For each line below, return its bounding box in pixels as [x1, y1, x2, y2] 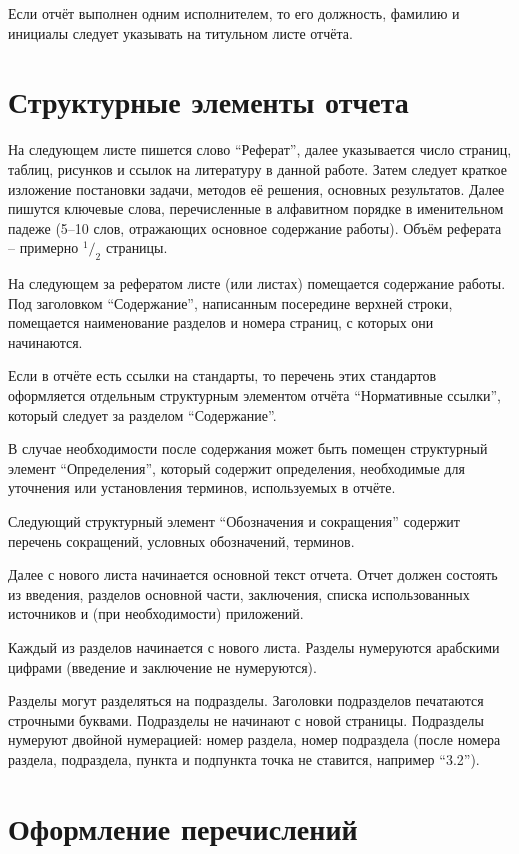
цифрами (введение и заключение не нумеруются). [8, 656, 317, 677]
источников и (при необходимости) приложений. [8, 603, 304, 624]
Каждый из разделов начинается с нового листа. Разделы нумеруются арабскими [8, 636, 500, 657]
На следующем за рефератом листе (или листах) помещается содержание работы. [8, 273, 506, 294]
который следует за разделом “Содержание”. [8, 404, 277, 425]
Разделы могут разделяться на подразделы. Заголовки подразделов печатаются [8, 690, 484, 711]
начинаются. [8, 331, 83, 352]
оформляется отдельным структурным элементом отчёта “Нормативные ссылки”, [8, 385, 501, 406]
